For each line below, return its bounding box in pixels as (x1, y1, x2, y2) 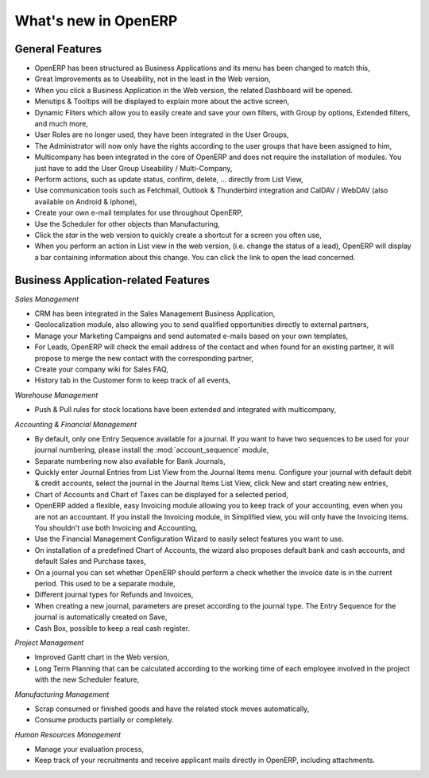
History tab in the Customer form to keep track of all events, (34, 375, 231, 385)
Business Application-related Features (14, 273, 211, 286)
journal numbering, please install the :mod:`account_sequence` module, (34, 445, 269, 455)
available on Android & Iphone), (34, 196, 137, 206)
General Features (14, 42, 102, 56)
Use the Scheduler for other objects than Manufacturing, (34, 219, 220, 228)
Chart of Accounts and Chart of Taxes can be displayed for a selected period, (34, 489, 289, 499)
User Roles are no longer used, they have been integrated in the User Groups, (34, 130, 289, 139)
